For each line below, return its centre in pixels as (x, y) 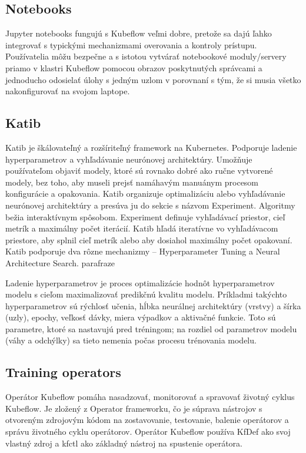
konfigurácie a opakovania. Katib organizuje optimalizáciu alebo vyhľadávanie (145, 194)
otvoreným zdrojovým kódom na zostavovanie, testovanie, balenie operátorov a (147, 420)
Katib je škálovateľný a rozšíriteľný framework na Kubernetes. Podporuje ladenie (151, 147)
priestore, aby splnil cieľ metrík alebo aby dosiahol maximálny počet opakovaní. (149, 239)
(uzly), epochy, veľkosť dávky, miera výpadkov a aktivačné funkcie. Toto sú (141, 317)
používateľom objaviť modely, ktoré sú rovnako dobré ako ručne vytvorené (139, 171)
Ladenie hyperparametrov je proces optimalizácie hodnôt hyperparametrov (140, 282)
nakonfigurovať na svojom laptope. (68, 91)
